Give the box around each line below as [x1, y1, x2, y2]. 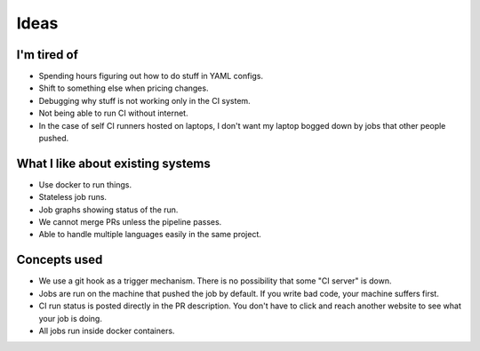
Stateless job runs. [38, 192, 107, 203]
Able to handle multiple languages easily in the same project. [38, 229, 262, 240]
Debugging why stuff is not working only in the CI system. [38, 95, 251, 106]
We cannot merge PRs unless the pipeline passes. [38, 217, 222, 227]
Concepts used [16, 252, 103, 267]
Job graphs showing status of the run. [38, 204, 179, 215]
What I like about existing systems [16, 156, 211, 171]
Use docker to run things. [38, 179, 132, 190]
